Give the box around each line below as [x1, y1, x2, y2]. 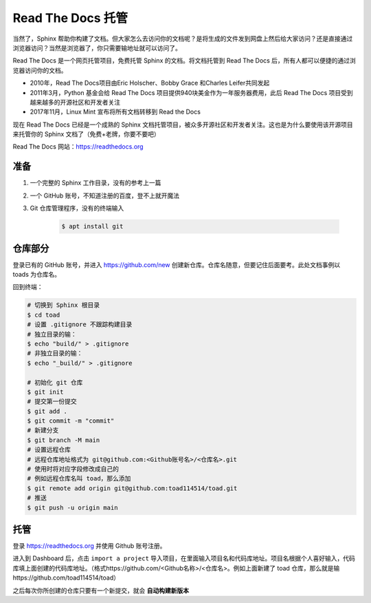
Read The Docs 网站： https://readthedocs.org [12, 142, 144, 151]
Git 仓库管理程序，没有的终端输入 [30, 204, 124, 213]
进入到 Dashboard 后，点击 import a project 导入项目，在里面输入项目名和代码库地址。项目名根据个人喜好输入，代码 [12, 554, 355, 562]
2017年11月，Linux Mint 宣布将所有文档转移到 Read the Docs [30, 107, 201, 116]
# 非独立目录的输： [27, 350, 83, 357]
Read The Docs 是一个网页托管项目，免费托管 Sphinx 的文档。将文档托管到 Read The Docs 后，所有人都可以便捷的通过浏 [12, 56, 357, 65]
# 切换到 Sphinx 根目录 [27, 301, 100, 309]
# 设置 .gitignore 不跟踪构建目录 [27, 321, 133, 328]
